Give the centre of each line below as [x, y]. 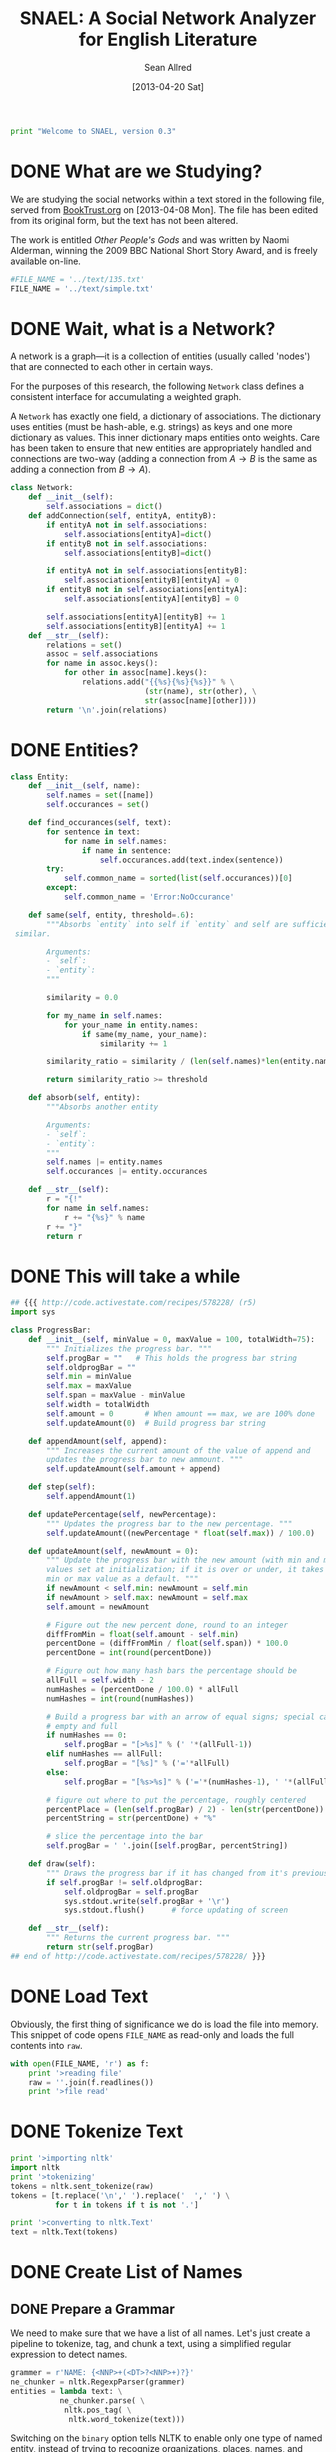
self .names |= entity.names [104, 1162]
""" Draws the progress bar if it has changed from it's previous [187, 1873]
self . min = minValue [89, 1377]
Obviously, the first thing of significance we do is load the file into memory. [164, 2024]
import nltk [35, 2168]
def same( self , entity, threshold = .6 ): [111, 915]
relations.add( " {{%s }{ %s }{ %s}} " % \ [158, 682]
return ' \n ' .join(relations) [107, 710]
